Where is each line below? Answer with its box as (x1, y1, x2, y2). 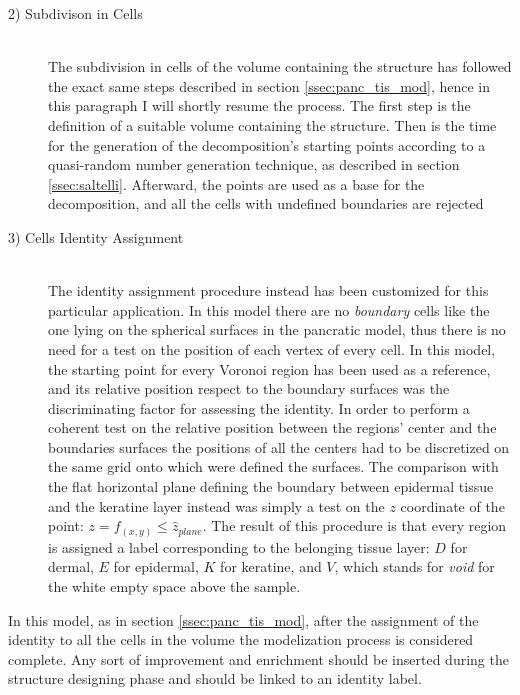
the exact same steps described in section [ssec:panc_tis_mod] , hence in (48, 75, 490, 96)
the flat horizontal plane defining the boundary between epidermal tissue (48, 476, 494, 497)
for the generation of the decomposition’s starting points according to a (48, 134, 486, 155)
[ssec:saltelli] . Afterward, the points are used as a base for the (48, 173, 425, 194)
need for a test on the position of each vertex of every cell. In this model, (48, 338, 496, 359)
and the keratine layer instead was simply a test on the (48, 495, 385, 516)
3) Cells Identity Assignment (8, 226, 184, 247)
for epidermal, (113, 556, 199, 577)
